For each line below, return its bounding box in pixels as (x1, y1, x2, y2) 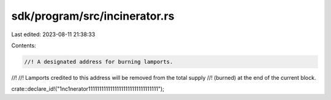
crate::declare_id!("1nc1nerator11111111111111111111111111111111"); (11, 85, 165, 93)
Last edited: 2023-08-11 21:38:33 (11, 31, 96, 38)
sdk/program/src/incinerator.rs (11, 9, 175, 23)
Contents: (11, 42, 36, 49)
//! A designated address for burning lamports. (24, 58, 173, 65)
